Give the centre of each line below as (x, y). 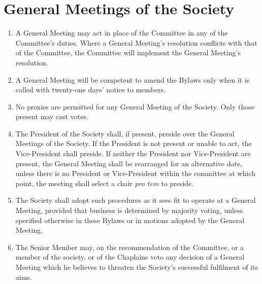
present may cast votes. (52, 116)
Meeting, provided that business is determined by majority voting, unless (129, 210)
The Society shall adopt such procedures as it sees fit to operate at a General (136, 200)
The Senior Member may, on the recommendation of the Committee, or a (130, 247)
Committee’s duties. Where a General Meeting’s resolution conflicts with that (136, 42)
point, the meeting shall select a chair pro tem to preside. (105, 183)
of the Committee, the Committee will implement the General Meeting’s (128, 52)
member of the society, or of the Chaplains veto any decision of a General (130, 257)
